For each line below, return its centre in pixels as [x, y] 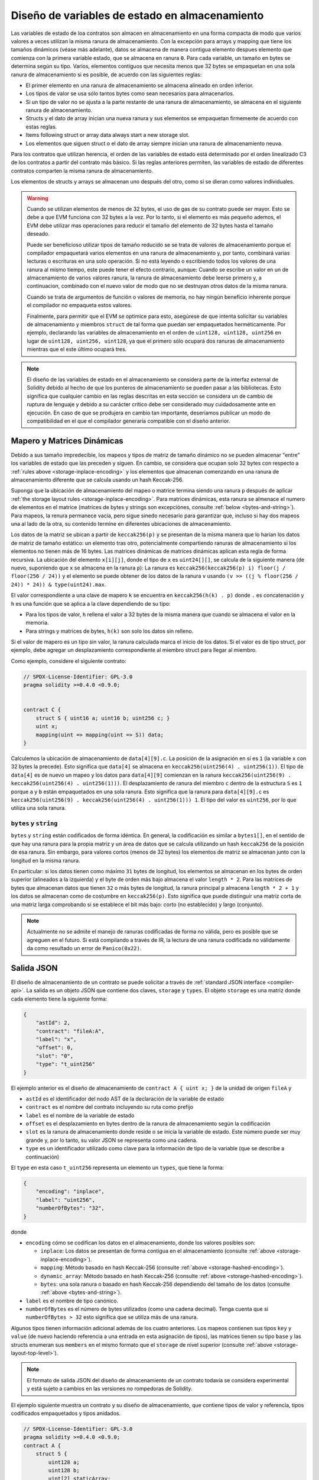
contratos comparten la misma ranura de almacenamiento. [82, 170]
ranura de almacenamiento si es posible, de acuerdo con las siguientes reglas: [106, 75]
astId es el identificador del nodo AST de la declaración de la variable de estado [125, 1099]
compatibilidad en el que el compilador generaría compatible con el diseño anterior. [128, 421]
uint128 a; [64, 1462]
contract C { [42, 710]
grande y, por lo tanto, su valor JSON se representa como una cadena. [112, 1140]
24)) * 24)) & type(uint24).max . [58, 584]
